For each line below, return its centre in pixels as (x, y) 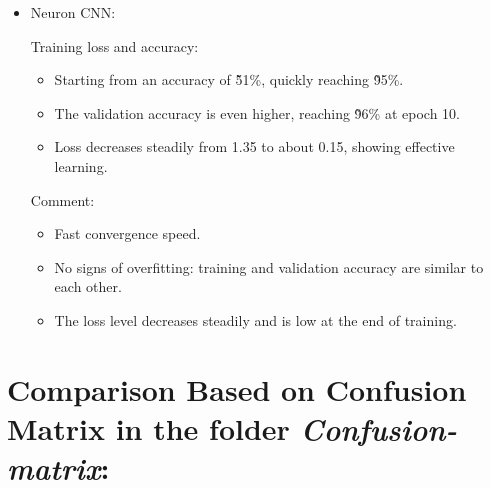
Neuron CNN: (73, 12)
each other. (88, 286)
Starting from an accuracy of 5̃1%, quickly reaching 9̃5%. (229, 79)
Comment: (62, 199)
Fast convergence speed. (127, 233)
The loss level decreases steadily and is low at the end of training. (255, 319)
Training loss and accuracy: (114, 45)
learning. (81, 165)
